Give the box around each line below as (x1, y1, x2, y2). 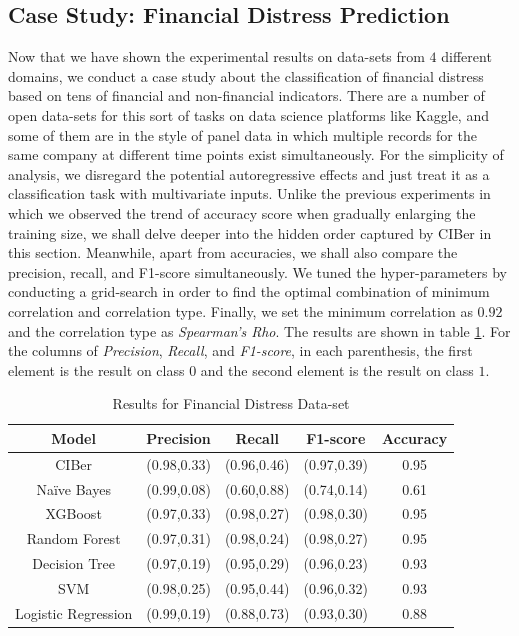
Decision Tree (32, 553, 116, 574)
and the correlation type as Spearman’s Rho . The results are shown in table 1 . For (8, 320, 511, 341)
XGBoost (45, 503, 102, 524)
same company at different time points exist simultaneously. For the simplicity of (8, 144, 504, 165)
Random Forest (26, 528, 121, 549)
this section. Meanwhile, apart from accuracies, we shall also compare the (8, 242, 458, 263)
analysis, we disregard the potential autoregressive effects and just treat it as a (8, 163, 490, 184)
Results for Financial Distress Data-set (112, 393, 350, 414)
